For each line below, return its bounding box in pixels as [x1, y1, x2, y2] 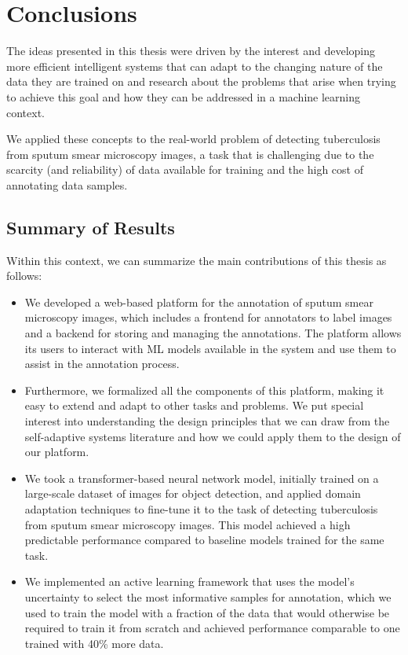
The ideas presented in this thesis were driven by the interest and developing [6, 42, 375, 59]
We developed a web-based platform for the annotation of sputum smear [24, 293, 373, 310]
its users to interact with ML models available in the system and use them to [24, 340, 396, 356]
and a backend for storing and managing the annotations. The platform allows [24, 325, 402, 341]
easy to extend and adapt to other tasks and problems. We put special [24, 397, 364, 414]
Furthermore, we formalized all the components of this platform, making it [24, 381, 384, 398]
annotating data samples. [6, 176, 128, 193]
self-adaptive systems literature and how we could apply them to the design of [24, 428, 401, 444]
